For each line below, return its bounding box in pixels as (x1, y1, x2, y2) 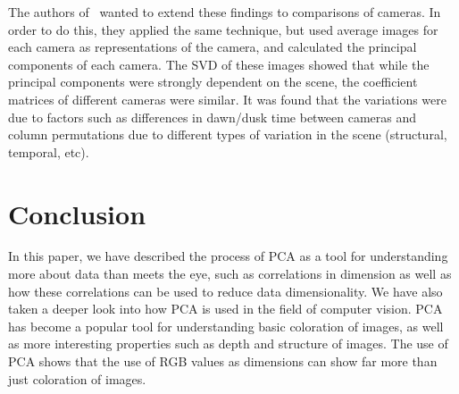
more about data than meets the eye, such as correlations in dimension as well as (8, 264, 452, 283)
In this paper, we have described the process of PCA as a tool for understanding (8, 247, 448, 265)
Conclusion (8, 195, 146, 231)
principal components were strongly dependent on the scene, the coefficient (8, 72, 418, 91)
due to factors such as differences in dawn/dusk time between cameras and (8, 107, 417, 126)
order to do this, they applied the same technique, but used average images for (8, 20, 438, 38)
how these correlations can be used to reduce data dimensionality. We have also (8, 281, 443, 300)
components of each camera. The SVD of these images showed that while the (8, 54, 430, 73)
